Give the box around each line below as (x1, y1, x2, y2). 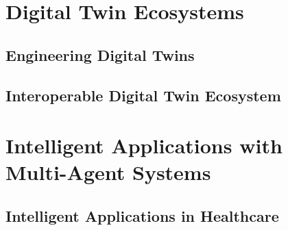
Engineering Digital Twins (5, 44, 195, 65)
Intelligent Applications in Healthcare (5, 205, 279, 226)
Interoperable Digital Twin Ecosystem (5, 84, 281, 105)
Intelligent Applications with (5, 131, 283, 159)
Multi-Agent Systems (5, 158, 211, 186)
